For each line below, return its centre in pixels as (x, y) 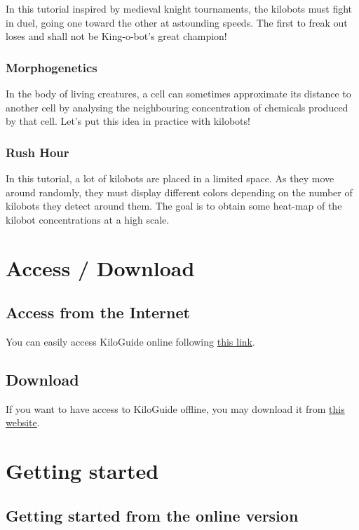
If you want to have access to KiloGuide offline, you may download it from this (175, 408)
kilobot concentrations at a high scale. (88, 219)
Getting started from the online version (152, 515)
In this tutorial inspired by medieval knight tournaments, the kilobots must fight (179, 8)
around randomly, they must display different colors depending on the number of (179, 192)
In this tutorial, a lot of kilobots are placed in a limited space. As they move (170, 178)
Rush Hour (38, 152)
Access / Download (100, 267)
